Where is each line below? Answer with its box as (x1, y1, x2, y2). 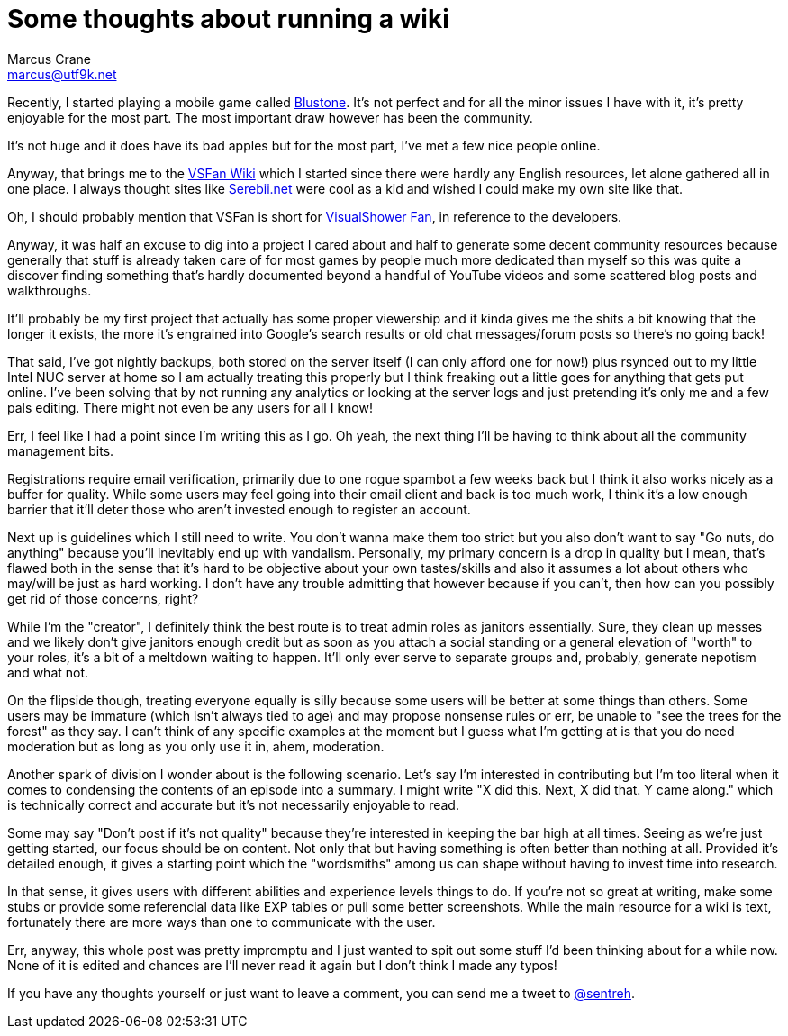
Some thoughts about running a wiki (7, 4, 449, 34)
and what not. (7, 664, 89, 680)
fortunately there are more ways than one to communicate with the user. (7, 913, 436, 930)
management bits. (7, 442, 114, 459)
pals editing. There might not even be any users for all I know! (7, 399, 373, 415)
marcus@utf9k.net (7, 66, 117, 82)
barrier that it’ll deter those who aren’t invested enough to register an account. (7, 501, 471, 517)
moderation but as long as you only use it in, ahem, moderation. (7, 738, 385, 754)
